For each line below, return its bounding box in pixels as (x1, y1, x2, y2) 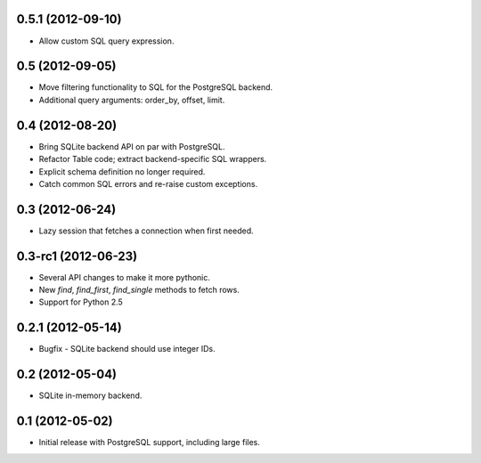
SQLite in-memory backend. (38, 390, 143, 401)
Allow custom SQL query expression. (38, 36, 175, 46)
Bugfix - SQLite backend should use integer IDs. (38, 344, 216, 354)
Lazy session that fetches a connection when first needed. (38, 225, 254, 236)
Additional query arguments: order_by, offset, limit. (38, 94, 225, 105)
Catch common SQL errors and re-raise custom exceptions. (38, 178, 258, 189)
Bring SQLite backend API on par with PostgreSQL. (38, 141, 226, 151)
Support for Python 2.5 (38, 296, 124, 307)
